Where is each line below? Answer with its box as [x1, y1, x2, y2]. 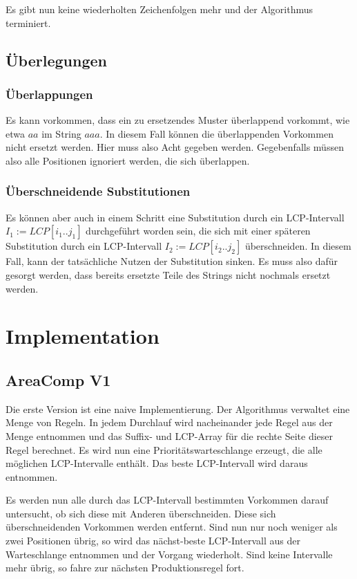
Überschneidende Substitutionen [6, 183, 191, 200]
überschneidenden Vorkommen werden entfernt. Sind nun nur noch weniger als [6, 520, 338, 534]
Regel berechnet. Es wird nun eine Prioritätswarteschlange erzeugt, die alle [6, 442, 322, 457]
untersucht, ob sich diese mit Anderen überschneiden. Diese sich [6, 506, 276, 520]
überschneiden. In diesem [244, 239, 351, 253]
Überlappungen [6, 85, 93, 102]
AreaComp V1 [6, 369, 111, 390]
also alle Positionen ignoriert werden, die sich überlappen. [6, 153, 250, 167]
